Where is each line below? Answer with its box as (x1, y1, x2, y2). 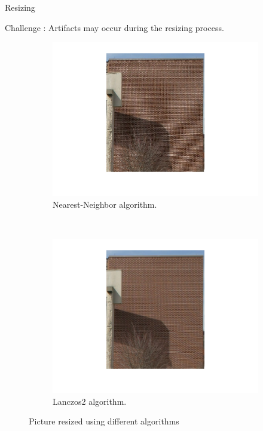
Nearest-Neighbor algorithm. (53, 198, 157, 210)
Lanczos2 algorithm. (53, 395, 127, 407)
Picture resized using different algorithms (29, 415, 179, 427)
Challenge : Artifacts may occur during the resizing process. (5, 21, 224, 33)
